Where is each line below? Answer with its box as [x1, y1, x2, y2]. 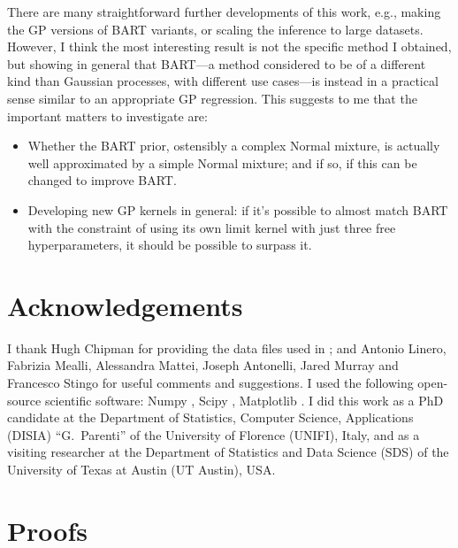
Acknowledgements [7, 287, 243, 323]
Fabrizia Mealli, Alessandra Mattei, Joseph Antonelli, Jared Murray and [7, 356, 399, 374]
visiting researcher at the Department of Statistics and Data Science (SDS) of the [7, 443, 449, 461]
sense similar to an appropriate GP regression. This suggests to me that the [7, 89, 417, 107]
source [7, 390, 42, 409]
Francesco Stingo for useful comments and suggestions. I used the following [7, 374, 414, 392]
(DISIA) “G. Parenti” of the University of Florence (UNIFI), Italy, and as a [7, 425, 420, 444]
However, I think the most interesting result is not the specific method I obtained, [7, 37, 452, 56]
